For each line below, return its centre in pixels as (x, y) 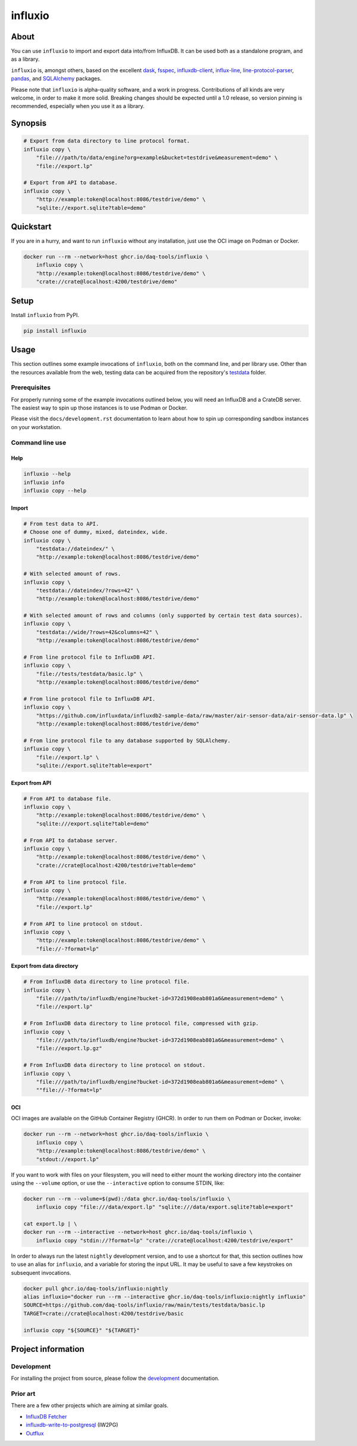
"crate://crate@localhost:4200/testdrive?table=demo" (116, 865)
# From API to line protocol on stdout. (83, 924)
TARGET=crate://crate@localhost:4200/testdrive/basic (104, 1313)
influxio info (44, 482)
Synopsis (29, 123)
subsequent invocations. (41, 1273)
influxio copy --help (55, 491)
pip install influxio (55, 331)
